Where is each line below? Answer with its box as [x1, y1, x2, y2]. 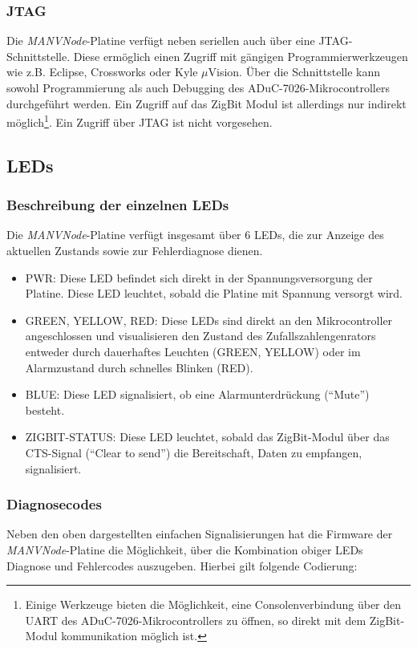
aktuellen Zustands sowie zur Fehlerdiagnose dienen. [6, 242, 263, 259]
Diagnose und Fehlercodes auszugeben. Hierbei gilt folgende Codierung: [6, 557, 358, 574]
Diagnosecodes [6, 494, 102, 514]
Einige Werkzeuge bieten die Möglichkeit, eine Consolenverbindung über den [25, 596, 402, 613]
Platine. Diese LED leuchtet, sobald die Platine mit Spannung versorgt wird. [25, 285, 403, 302]
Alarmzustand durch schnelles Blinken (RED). [25, 359, 253, 375]
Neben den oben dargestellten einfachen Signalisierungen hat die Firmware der [6, 525, 393, 542]
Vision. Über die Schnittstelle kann [208, 63, 381, 80]
